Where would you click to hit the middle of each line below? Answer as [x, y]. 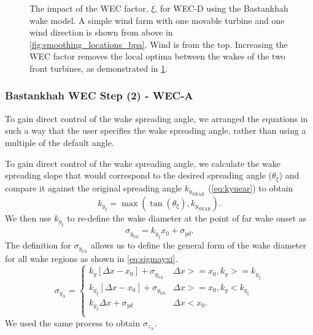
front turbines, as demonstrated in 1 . [99, 68]
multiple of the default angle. [60, 142]
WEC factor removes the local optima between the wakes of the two [157, 56]
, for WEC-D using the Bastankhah [222, 8]
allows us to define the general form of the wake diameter [199, 245]
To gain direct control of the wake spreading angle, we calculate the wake [143, 163]
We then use [28, 218]
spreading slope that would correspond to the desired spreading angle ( [138, 175]
